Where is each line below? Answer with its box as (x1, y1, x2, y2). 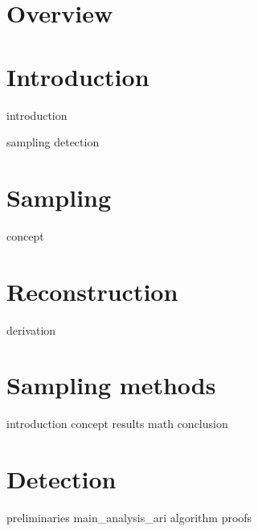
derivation (6, 321, 56, 338)
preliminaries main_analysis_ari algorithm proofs (6, 508, 252, 525)
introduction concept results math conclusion (6, 415, 228, 432)
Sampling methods (6, 368, 216, 401)
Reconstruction (6, 274, 178, 307)
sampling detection (6, 134, 100, 150)
